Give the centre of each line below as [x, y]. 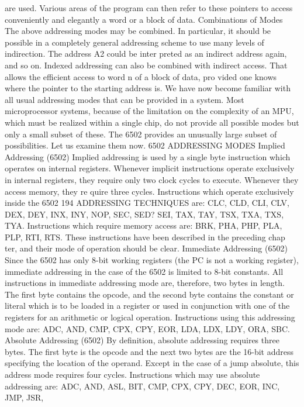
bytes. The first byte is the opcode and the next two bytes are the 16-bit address [149, 351]
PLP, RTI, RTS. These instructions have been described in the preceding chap [145, 237]
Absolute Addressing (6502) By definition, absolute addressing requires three [142, 340]
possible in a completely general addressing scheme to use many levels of [134, 42]
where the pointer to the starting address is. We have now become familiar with [148, 88]
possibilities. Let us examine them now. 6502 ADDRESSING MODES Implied [145, 145]
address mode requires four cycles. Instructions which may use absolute [132, 374]
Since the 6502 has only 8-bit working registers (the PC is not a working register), [152, 260]
